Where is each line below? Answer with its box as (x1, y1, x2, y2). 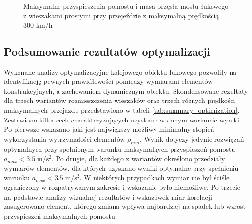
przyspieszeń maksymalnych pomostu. (4, 210, 117, 221)
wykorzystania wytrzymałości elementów (4, 133, 125, 143)
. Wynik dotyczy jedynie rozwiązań (139, 133, 244, 143)
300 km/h (23, 20, 53, 30)
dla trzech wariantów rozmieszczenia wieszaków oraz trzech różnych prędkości (4, 95, 235, 105)
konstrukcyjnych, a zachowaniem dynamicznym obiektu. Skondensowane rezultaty (4, 85, 248, 96)
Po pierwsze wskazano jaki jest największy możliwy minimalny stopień (4, 124, 214, 134)
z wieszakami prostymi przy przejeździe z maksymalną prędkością (23, 10, 219, 20)
